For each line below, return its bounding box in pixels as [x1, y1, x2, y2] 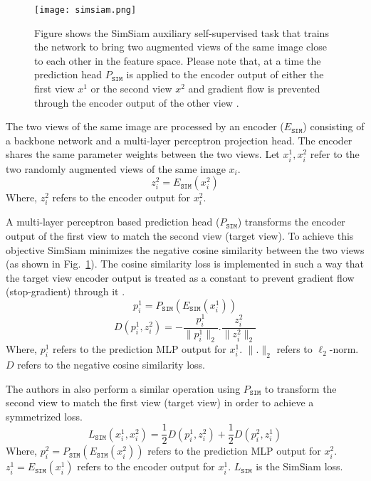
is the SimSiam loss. [256, 459, 343, 474]
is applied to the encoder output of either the [126, 67, 324, 82]
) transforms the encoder [237, 214, 345, 229]
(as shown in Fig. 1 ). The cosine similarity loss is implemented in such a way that [6, 256, 364, 271]
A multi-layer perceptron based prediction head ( [6, 214, 220, 229]
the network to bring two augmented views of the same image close [34, 39, 327, 54]
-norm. [329, 342, 359, 356]
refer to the [310, 147, 360, 162]
